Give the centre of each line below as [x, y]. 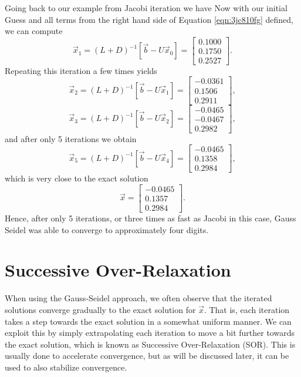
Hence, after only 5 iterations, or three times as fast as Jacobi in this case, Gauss [150, 218]
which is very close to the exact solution [77, 178]
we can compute [34, 31]
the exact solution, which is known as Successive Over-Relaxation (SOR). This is [150, 344]
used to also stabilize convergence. [66, 367]
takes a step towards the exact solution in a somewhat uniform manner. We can [148, 321]
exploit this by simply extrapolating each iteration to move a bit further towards [150, 333]
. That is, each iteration [247, 309]
